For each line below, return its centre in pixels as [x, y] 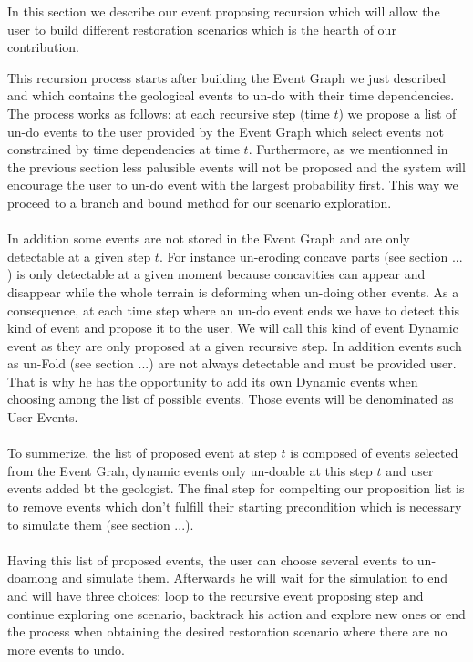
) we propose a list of [397, 113]
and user [410, 470]
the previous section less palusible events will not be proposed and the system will [236, 166]
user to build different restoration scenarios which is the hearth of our [202, 29]
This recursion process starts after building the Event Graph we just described [227, 77]
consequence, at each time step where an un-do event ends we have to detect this [234, 310]
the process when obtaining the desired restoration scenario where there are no [227, 631]
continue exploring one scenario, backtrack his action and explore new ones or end [236, 613]
